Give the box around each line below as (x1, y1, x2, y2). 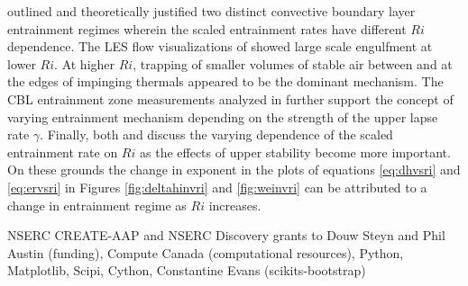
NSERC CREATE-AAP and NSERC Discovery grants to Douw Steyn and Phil (7, 226, 445, 245)
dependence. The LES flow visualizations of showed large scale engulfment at (7, 37, 433, 56)
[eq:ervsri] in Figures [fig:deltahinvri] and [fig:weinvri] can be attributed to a (7, 177, 427, 196)
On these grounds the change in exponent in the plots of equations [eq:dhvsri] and (7, 160, 461, 179)
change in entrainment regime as (7, 195, 187, 214)
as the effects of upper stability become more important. (140, 142, 451, 161)
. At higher (54, 54, 115, 73)
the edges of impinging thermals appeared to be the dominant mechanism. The (7, 72, 444, 91)
